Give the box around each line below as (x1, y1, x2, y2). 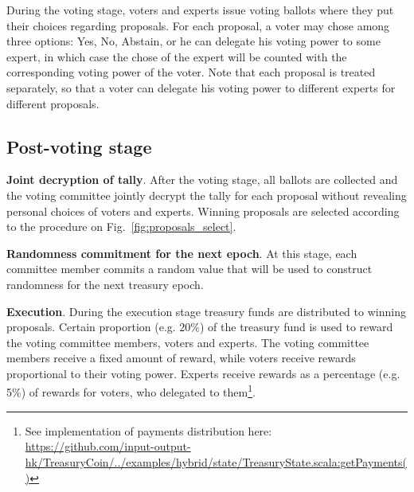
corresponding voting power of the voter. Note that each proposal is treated (6, 64, 376, 80)
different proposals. (6, 95, 100, 111)
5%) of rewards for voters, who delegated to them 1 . (6, 381, 256, 400)
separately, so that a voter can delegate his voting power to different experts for (6, 79, 396, 96)
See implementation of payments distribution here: (25, 422, 272, 439)
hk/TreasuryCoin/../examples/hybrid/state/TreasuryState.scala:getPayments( (25, 453, 408, 470)
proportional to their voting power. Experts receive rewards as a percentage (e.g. (6, 365, 400, 381)
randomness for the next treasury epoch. (6, 275, 204, 292)
